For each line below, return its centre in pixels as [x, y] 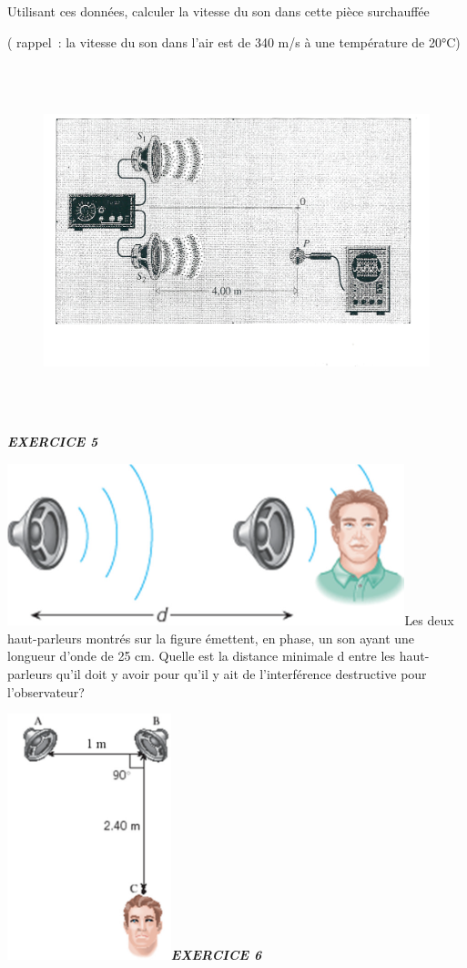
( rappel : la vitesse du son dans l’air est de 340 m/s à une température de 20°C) [234, 41]
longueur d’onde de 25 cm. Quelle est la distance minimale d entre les [202, 656]
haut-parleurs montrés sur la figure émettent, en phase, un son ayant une [211, 638]
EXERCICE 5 [53, 442]
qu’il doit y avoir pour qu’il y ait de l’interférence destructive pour [241, 674]
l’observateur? [46, 691]
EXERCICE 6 [216, 955]
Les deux [429, 620]
